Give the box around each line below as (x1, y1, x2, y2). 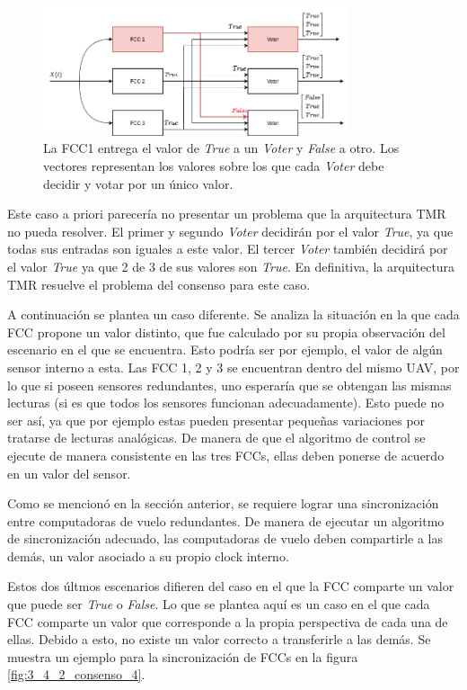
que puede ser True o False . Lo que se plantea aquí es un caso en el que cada (7, 595, 430, 614)
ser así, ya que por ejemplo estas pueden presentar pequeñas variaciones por (7, 410, 426, 429)
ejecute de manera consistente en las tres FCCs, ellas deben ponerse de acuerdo (7, 445, 445, 464)
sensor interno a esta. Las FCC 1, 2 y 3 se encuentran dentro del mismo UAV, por (7, 357, 460, 376)
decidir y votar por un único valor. (43, 174, 233, 193)
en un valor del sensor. (7, 463, 131, 482)
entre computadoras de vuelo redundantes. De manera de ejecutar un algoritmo (7, 511, 445, 530)
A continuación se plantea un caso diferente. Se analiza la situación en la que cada (7, 305, 460, 324)
